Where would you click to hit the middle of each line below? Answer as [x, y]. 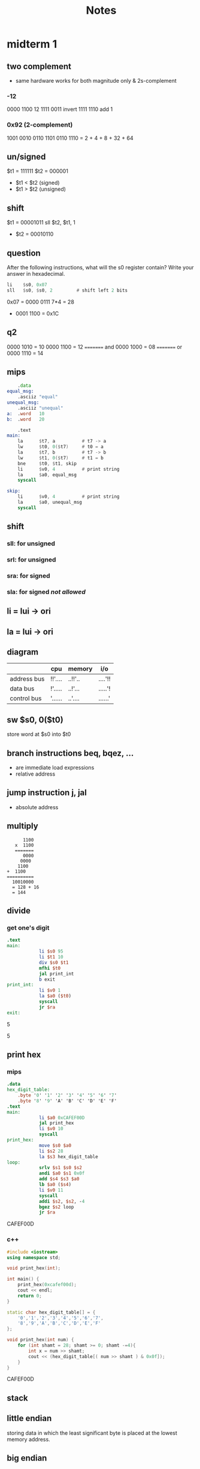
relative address [35, 774]
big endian [27, 1458]
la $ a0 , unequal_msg [50, 502]
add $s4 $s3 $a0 [59, 1179]
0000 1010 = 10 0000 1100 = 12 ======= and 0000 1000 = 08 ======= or [95, 347]
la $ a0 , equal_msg [47, 474]
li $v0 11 [51, 1190]
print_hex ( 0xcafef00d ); [47, 1285]
